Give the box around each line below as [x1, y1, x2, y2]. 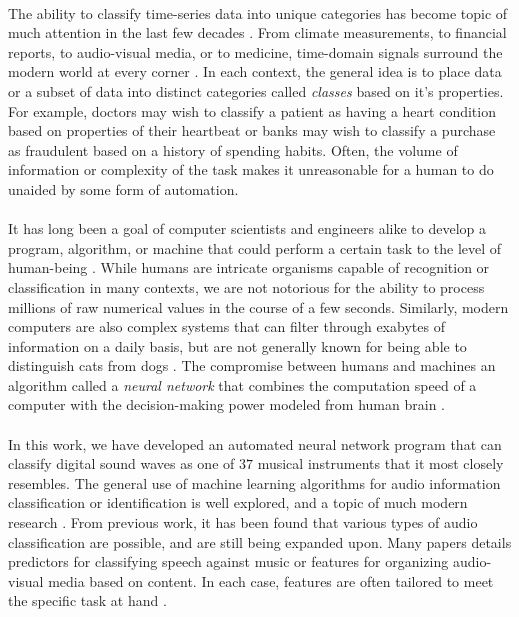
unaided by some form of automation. [8, 178, 239, 199]
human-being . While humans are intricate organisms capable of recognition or [8, 257, 490, 278]
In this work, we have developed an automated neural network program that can [8, 433, 502, 454]
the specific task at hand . [8, 590, 167, 611]
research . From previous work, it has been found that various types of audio [8, 512, 478, 533]
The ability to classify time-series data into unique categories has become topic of [8, 2, 508, 23]
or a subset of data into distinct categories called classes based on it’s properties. [8, 80, 504, 101]
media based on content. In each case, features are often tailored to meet [48, 570, 494, 591]
